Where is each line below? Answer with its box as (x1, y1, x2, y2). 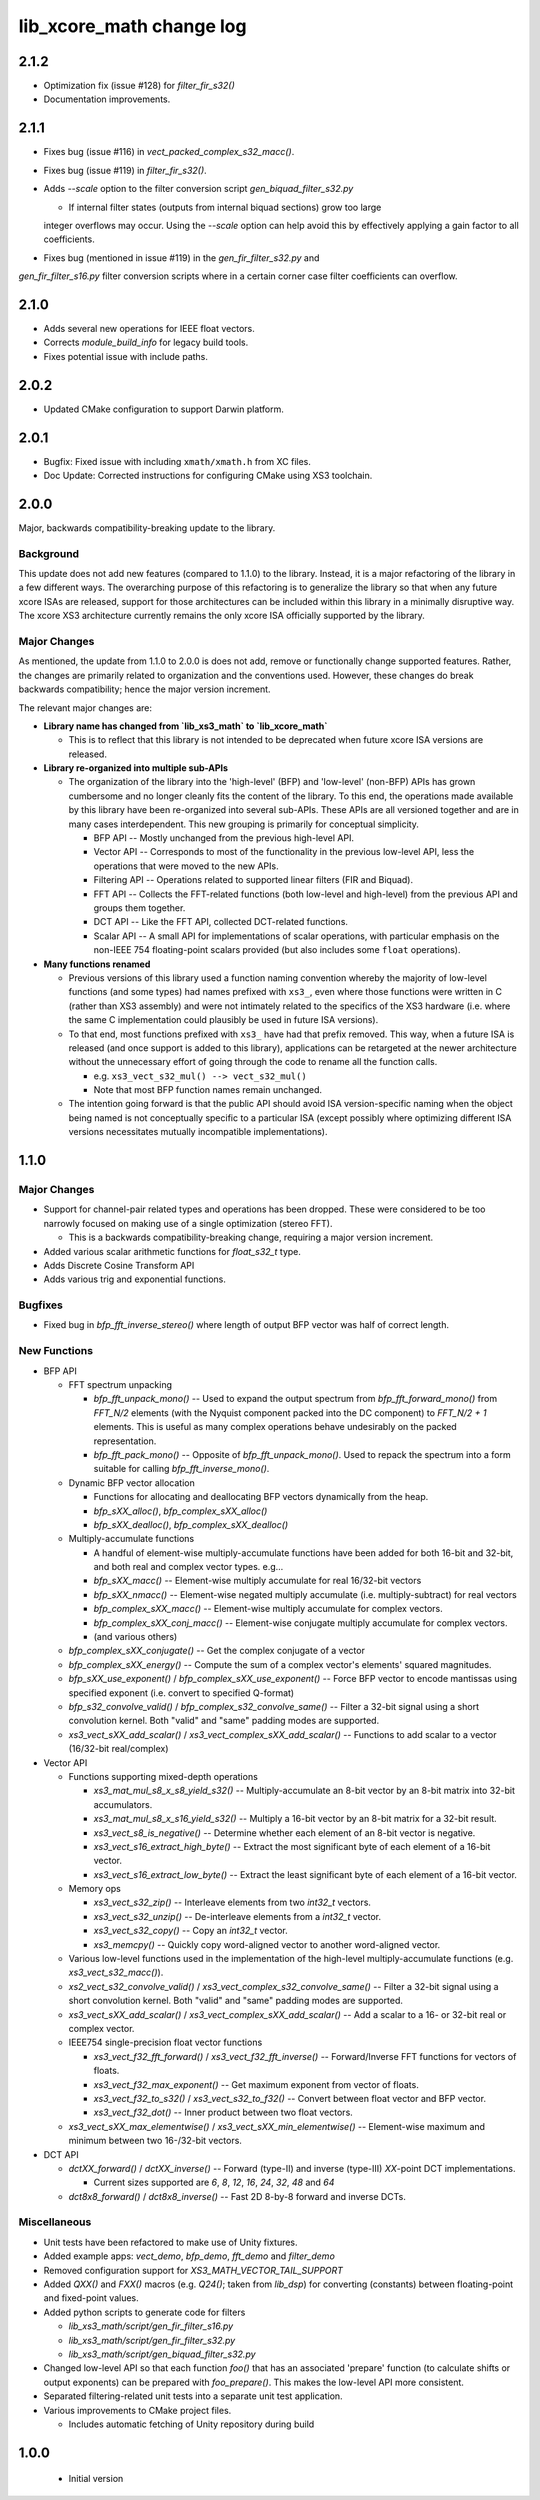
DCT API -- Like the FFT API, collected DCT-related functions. (93, 916, 349, 928)
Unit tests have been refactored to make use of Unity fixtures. (43, 2236, 299, 2248)
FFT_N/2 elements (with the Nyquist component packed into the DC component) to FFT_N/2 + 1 (93, 1406, 487, 1419)
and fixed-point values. (43, 2292, 139, 2304)
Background (18, 546, 80, 560)
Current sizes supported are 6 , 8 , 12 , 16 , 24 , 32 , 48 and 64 (93, 2176, 335, 2189)
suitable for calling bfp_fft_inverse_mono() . (93, 1463, 270, 1475)
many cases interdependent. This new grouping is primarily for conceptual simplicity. (68, 818, 420, 830)
